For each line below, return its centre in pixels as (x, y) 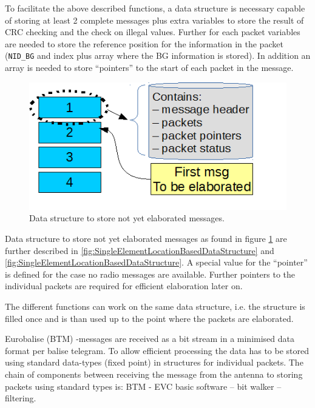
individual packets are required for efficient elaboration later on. (124, 286)
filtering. (21, 398)
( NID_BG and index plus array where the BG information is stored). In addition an (158, 55)
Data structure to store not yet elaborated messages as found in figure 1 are (146, 238)
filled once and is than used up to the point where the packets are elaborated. (149, 318)
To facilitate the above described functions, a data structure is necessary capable (155, 8)
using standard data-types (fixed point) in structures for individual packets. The (154, 362)
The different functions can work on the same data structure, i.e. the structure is (155, 306)
